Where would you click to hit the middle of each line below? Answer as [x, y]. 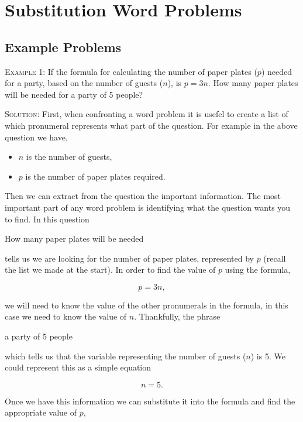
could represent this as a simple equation [78, 367]
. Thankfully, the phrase [177, 316]
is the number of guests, [69, 157]
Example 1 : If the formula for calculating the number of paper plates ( [131, 71]
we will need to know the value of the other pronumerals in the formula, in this [147, 305]
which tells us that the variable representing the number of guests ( [125, 356]
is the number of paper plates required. [95, 176]
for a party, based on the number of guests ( [84, 83]
